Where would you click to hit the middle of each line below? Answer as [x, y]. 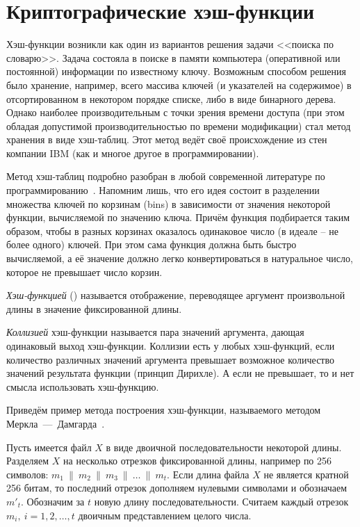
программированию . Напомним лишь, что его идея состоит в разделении [163, 190]
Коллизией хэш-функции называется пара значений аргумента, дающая [155, 332]
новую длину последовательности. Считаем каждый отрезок [221, 501]
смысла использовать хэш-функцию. [83, 386]
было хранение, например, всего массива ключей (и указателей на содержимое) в [179, 84]
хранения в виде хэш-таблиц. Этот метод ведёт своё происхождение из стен [167, 139]
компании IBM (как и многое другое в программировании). [133, 153]
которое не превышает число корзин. [84, 271]
